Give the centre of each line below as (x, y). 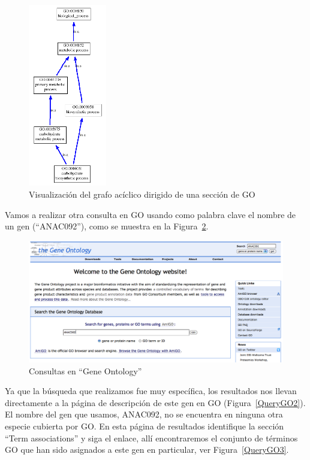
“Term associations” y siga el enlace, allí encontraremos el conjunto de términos (151, 438)
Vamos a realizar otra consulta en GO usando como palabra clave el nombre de (151, 214)
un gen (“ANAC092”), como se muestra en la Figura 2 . (107, 226)
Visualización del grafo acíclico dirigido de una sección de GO (142, 194)
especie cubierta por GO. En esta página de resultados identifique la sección (145, 426)
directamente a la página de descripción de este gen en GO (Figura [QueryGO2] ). (155, 402)
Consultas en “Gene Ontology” (85, 370)
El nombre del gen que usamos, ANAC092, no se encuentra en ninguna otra (144, 414)
